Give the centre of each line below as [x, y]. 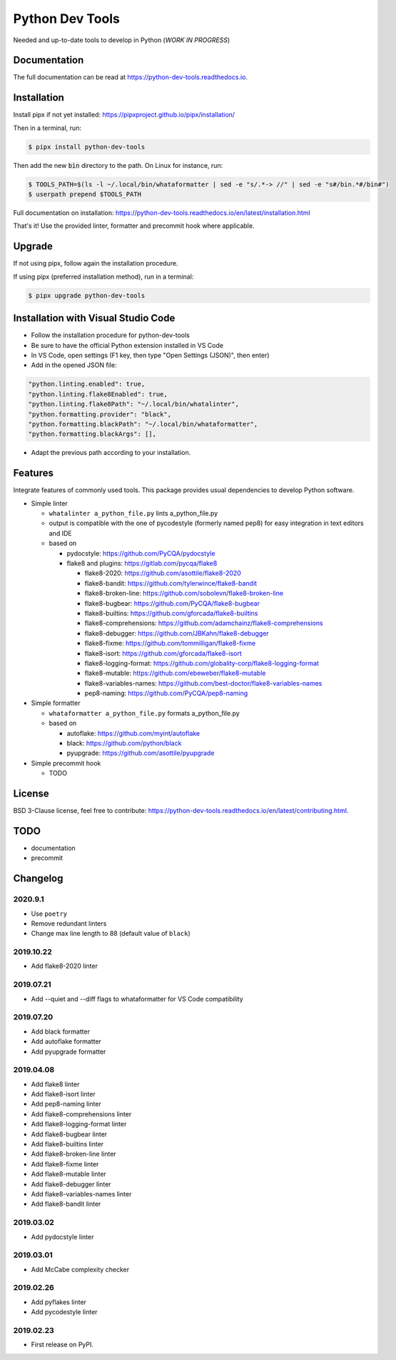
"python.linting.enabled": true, [87, 384]
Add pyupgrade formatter [68, 1051]
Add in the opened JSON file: [74, 365]
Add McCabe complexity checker [80, 1269]
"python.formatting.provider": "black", [100, 414]
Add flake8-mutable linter [68, 1174]
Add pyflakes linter [59, 1302]
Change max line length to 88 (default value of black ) [111, 934]
